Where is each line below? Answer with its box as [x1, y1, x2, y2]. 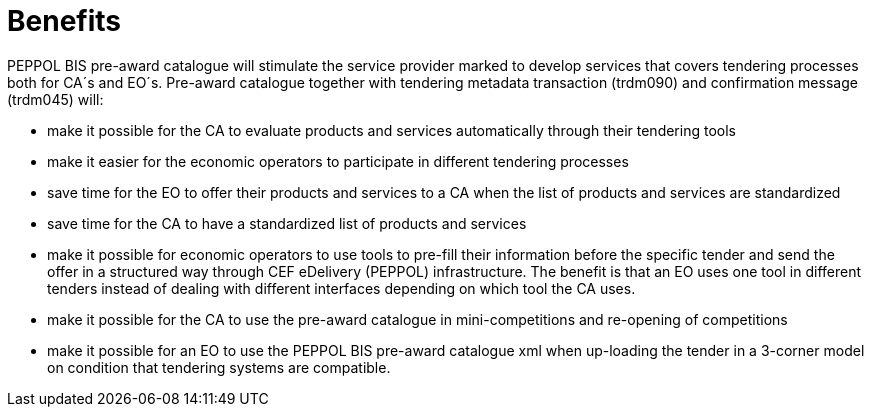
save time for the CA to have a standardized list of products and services [47, 214, 527, 232]
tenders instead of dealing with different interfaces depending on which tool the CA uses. [47, 279, 636, 297]
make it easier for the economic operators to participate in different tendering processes [47, 152, 629, 170]
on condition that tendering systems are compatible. [47, 358, 391, 376]
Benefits [7, 4, 122, 38]
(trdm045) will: [7, 90, 104, 108]
